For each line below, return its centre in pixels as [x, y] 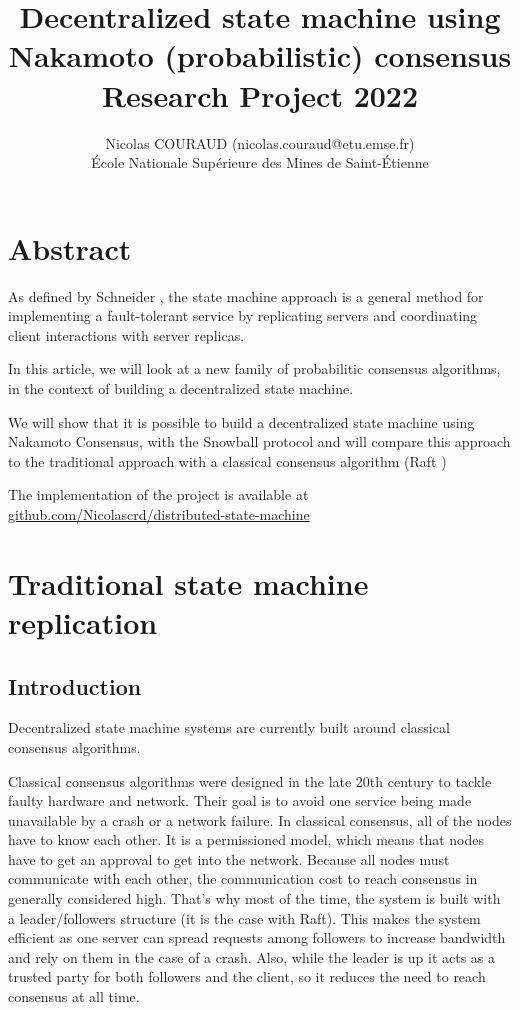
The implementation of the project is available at [158, 494]
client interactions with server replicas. [126, 334]
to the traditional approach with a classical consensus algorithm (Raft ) [227, 460]
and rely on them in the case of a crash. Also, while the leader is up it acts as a [252, 956]
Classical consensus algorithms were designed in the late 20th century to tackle [250, 780]
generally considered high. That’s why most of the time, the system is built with [254, 898]
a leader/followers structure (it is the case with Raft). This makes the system [244, 917]
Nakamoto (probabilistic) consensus [260, 55]
